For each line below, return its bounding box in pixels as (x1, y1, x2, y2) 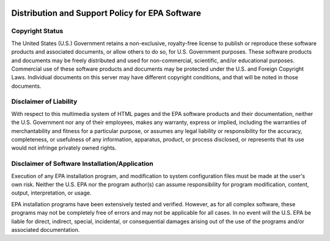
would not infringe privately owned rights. (11, 144, 117, 152)
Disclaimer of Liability (11, 98, 78, 106)
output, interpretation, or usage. (11, 189, 92, 196)
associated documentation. (11, 226, 80, 233)
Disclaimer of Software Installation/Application (11, 159, 154, 168)
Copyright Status (11, 27, 64, 35)
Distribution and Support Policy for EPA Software (11, 8, 202, 18)
